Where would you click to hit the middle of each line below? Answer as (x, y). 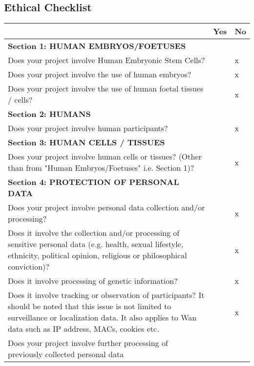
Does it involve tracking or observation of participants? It (106, 295)
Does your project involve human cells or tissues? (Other (105, 157)
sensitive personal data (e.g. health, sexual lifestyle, (96, 244)
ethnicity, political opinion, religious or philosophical (97, 255)
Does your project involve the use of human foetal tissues (106, 89)
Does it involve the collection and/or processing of (94, 233)
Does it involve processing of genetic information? (93, 281)
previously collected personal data (66, 354)
